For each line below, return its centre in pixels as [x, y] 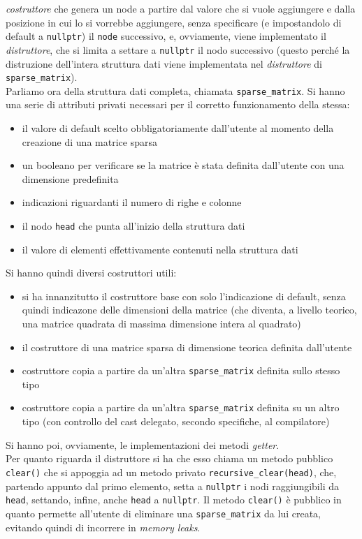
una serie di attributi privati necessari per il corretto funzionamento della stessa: [178, 104]
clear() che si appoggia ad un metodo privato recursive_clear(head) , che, [171, 472]
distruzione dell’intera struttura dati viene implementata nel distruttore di [164, 63]
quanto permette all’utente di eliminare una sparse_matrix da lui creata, [164, 513]
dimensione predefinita [70, 178]
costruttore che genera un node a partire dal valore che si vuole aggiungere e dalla [181, 8]
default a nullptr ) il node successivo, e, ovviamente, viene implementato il [166, 36]
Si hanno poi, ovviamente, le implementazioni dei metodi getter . [143, 444]
